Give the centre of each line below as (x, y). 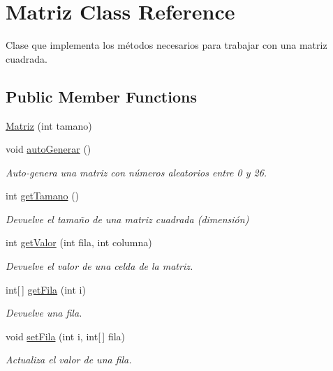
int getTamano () (43, 196)
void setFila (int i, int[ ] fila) (66, 336)
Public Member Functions (101, 96)
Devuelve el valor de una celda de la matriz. (99, 266)
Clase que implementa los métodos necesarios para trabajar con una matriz (166, 45)
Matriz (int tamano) (49, 125)
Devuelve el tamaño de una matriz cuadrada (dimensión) (127, 219)
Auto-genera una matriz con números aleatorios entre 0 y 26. (136, 172)
